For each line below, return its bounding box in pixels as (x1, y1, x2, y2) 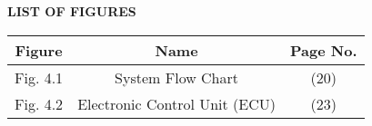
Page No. (290, 39, 357, 61)
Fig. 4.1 (15, 66, 64, 88)
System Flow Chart (115, 66, 239, 88)
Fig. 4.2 (15, 92, 64, 114)
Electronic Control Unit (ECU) (77, 92, 276, 114)
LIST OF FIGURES (7, 2, 136, 20)
